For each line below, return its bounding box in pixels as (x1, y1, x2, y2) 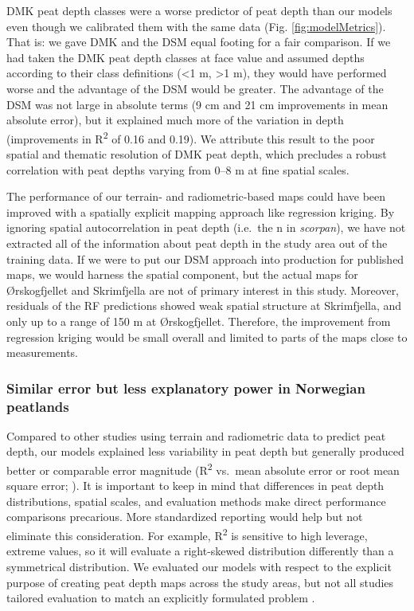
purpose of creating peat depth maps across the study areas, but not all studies (6, 574, 394, 590)
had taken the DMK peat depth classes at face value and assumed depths (6, 49, 365, 65)
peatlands (6, 396, 69, 416)
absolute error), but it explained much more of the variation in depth (6, 112, 344, 128)
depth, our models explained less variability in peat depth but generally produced (6, 443, 404, 460)
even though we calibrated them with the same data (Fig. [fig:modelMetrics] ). (6, 18, 386, 34)
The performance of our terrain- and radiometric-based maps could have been (6, 188, 386, 205)
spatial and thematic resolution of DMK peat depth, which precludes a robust (6, 146, 387, 162)
